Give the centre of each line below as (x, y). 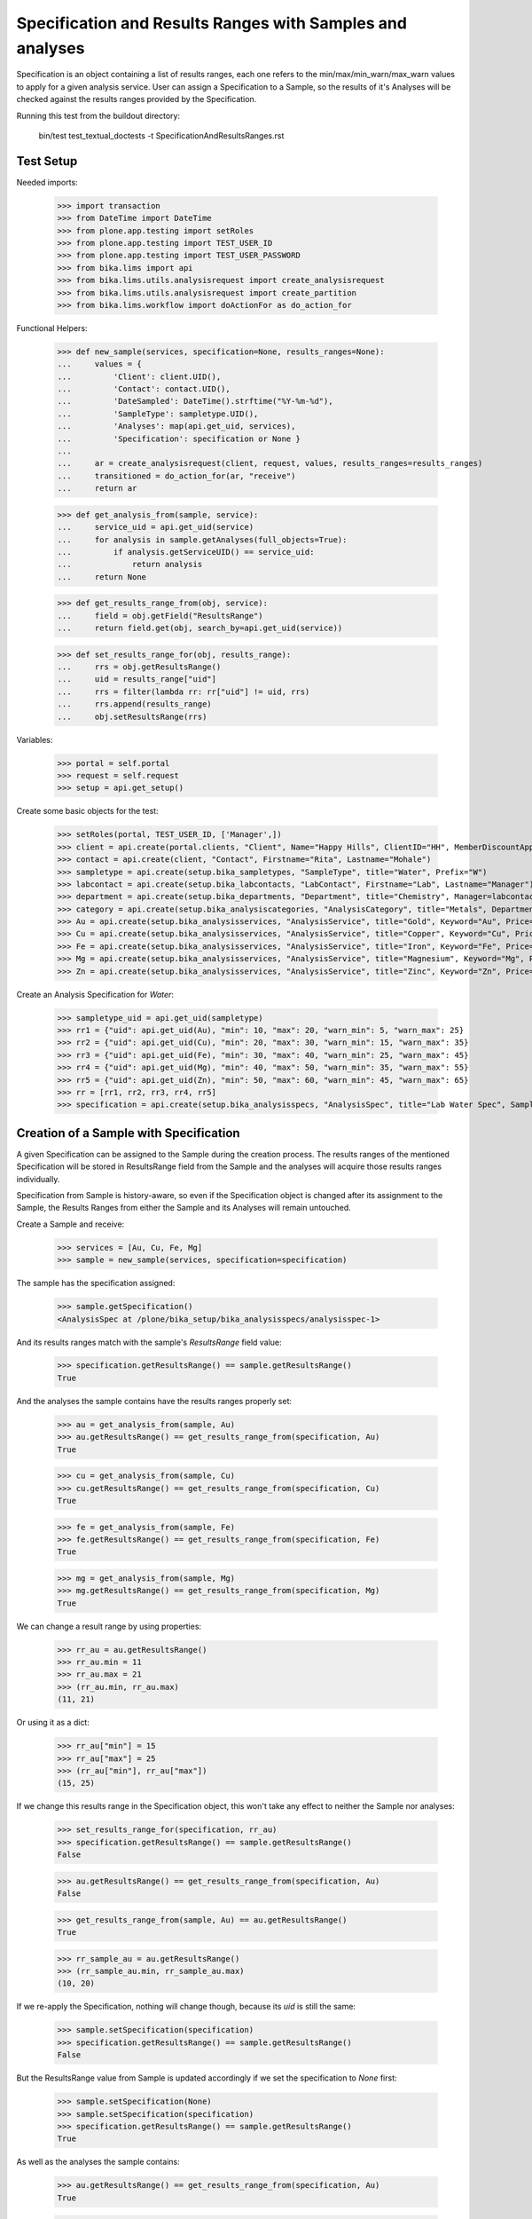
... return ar (97, 489)
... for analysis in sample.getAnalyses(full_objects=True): (202, 540)
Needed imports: (47, 182)
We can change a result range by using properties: (109, 1626)
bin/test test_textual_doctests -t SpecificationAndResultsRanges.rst (161, 135)
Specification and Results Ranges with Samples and (212, 23)
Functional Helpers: (52, 328)
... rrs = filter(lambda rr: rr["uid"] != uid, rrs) (184, 691)
